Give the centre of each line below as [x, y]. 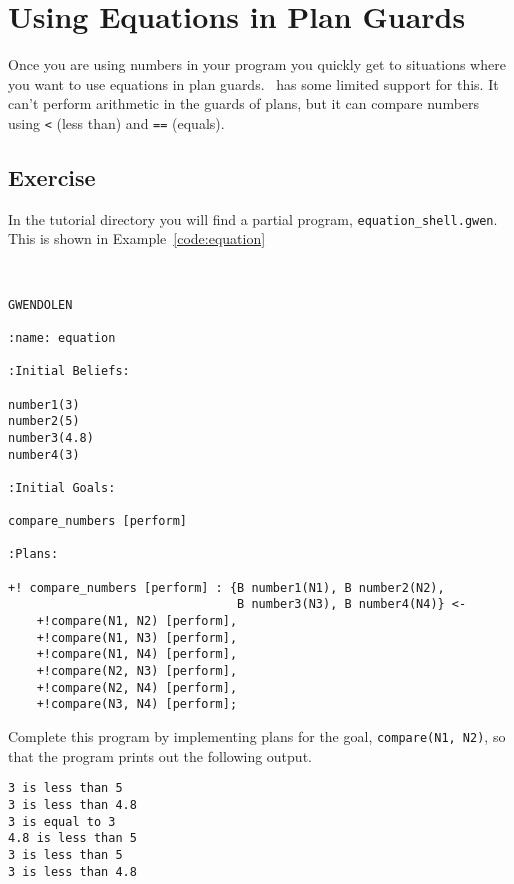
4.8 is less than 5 [72, 838]
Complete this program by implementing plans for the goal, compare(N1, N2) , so [257, 736]
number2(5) [44, 421]
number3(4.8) [51, 437]
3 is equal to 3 [62, 821]
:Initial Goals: [62, 487]
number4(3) [44, 454]
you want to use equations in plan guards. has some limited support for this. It [253, 83]
